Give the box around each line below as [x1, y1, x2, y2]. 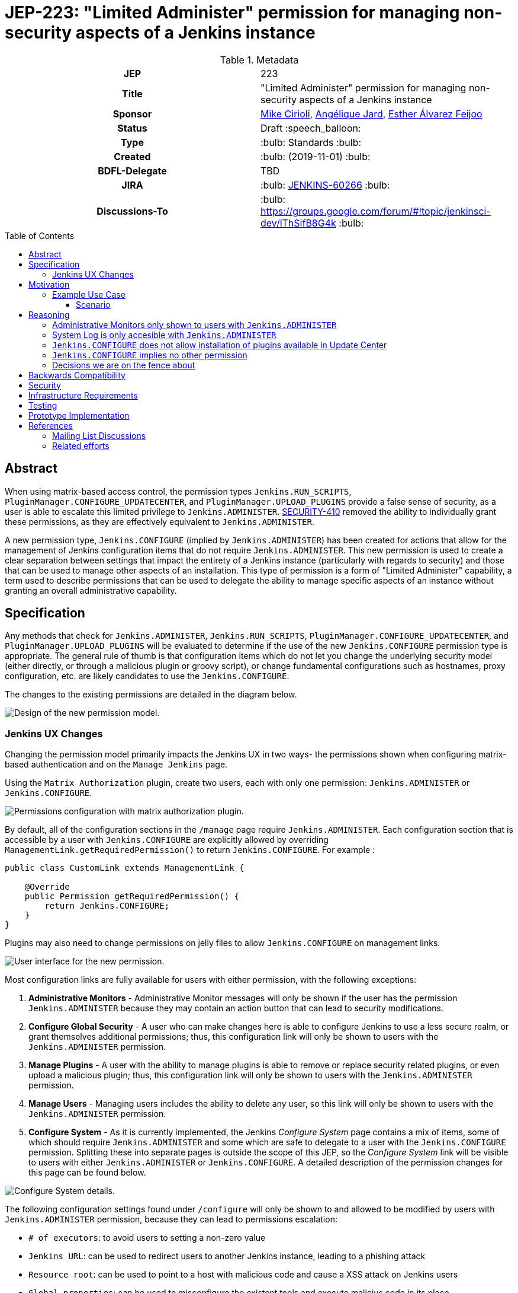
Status [117, 122, 147, 134]
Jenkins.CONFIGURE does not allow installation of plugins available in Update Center [52, 339, 387, 350]
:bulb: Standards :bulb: [260, 136, 362, 148]
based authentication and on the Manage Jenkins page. [5, 759, 228, 770]
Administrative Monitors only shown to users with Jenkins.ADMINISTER [52, 319, 337, 330]
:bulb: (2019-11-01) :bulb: [260, 150, 371, 163]
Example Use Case [52, 289, 126, 300]
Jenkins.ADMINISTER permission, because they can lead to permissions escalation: [5, 1214, 337, 1225]
